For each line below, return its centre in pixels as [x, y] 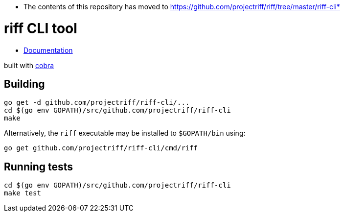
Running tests [39, 167]
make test [23, 193]
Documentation [48, 50]
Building [24, 84]
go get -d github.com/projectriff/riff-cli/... [97, 103]
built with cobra [29, 65]
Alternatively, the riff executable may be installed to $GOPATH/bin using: [125, 133]
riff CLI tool [41, 28]
